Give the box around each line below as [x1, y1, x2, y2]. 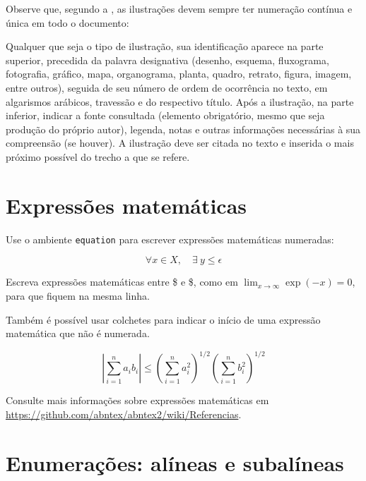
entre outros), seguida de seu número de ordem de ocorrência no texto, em [6, 80, 328, 95]
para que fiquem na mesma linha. [6, 288, 150, 303]
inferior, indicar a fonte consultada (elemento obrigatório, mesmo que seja [6, 108, 325, 123]
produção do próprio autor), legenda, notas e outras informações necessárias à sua [6, 121, 361, 136]
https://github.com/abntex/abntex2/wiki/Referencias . [6, 406, 242, 421]
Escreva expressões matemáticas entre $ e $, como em [6, 274, 238, 289]
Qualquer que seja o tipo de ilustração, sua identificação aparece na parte [6, 39, 324, 54]
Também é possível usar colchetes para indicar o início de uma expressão [6, 312, 321, 327]
